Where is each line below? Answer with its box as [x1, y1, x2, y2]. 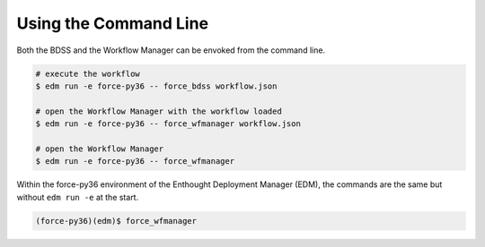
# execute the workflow [35, 68, 141, 79]
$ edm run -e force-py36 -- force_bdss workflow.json [35, 81, 278, 91]
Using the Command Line [16, 13, 209, 33]
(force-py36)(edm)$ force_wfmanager [35, 216, 198, 226]
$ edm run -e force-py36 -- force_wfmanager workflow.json [35, 119, 301, 129]
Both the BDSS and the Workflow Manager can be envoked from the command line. [16, 45, 326, 55]
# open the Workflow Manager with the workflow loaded [35, 106, 282, 116]
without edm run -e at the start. [16, 192, 139, 202]
